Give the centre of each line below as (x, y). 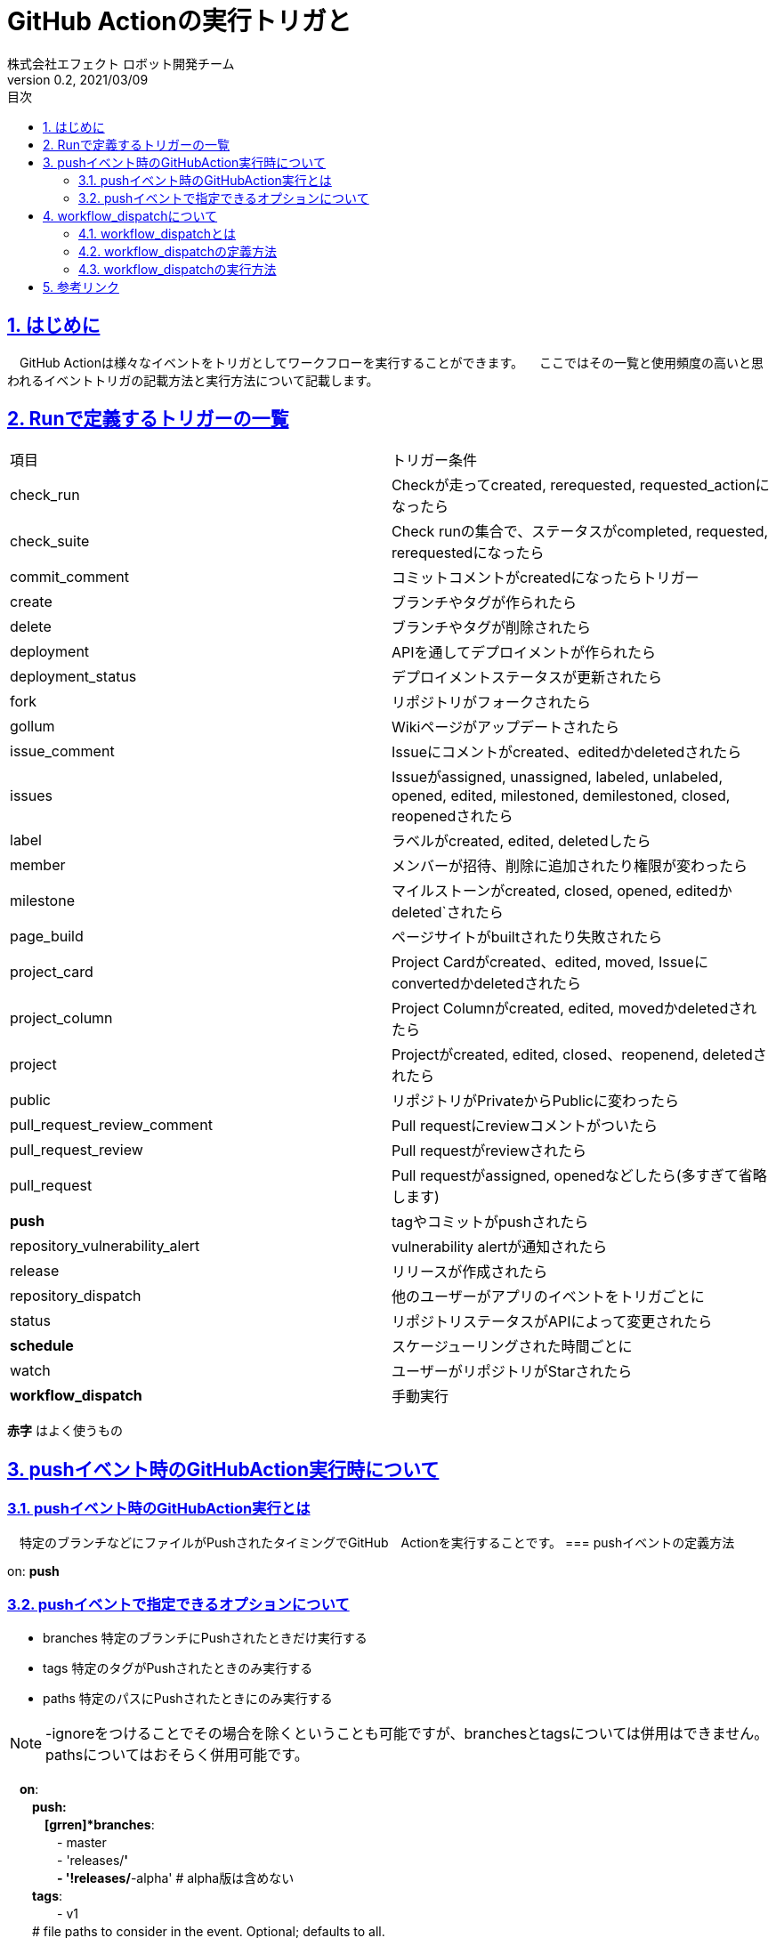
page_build (47, 937)
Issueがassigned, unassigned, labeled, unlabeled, (557, 777)
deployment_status (73, 677)
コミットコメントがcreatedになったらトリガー (546, 578)
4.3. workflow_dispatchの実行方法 (178, 269)
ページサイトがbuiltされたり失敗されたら (527, 937)
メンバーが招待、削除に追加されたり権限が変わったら (570, 866)
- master (81, 1843)
